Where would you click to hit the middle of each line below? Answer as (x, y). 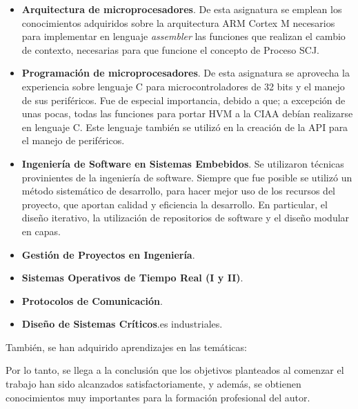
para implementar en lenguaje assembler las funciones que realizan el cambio (183, 36)
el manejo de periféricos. (73, 140)
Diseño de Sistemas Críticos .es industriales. (122, 324)
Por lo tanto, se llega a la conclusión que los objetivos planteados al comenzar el (175, 370)
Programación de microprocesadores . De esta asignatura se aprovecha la (186, 73)
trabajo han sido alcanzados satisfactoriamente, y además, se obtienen (153, 384)
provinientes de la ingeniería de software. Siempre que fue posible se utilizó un (187, 177)
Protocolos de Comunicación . (92, 300)
